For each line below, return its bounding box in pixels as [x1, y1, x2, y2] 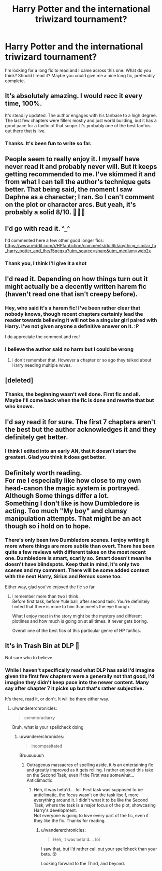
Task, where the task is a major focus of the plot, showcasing [33, 803, 156, 808]
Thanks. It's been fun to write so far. [5, 140, 92, 147]
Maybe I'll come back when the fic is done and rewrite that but [5, 397, 154, 404]
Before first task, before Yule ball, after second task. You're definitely [12, 598, 150, 604]
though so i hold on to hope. [5, 522, 91, 530]
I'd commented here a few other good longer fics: [5, 237, 104, 243]
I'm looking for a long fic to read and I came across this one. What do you [5, 67, 151, 73]
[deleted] [5, 376, 34, 385]
